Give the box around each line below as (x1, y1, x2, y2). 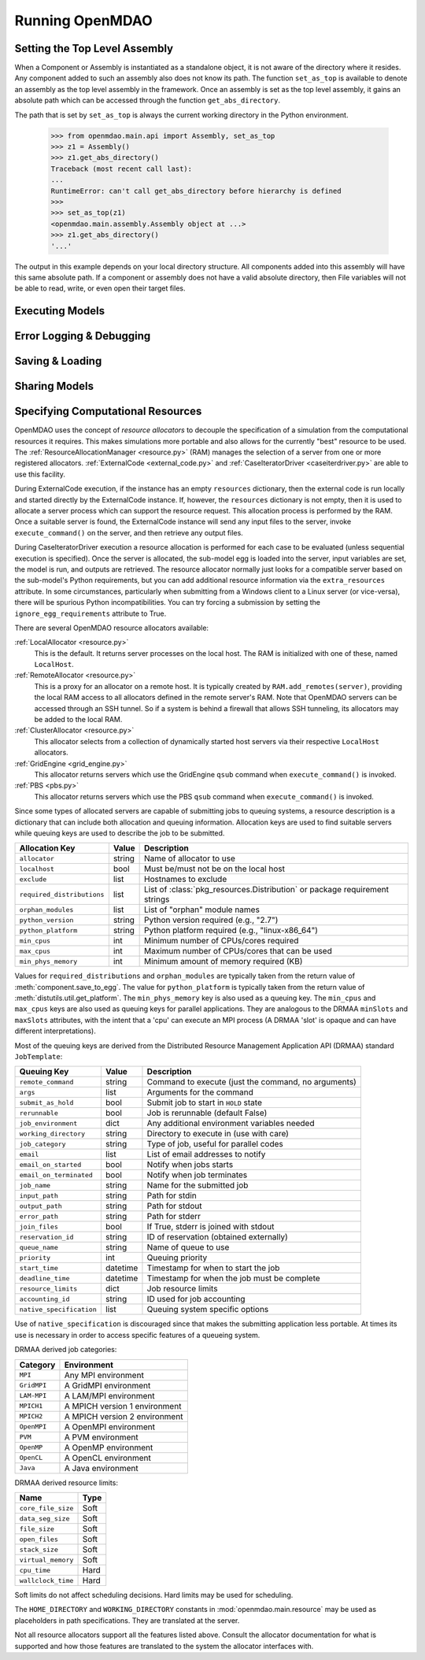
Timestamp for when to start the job (146, 1262, 280, 1273)
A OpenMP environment (64, 1442, 153, 1453)
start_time (19, 1264, 59, 1272)
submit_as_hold (19, 1099, 74, 1106)
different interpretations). (14, 1026, 96, 1036)
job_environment (19, 1119, 78, 1128)
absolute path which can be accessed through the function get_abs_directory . (14, 95, 281, 106)
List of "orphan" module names (143, 904, 260, 915)
